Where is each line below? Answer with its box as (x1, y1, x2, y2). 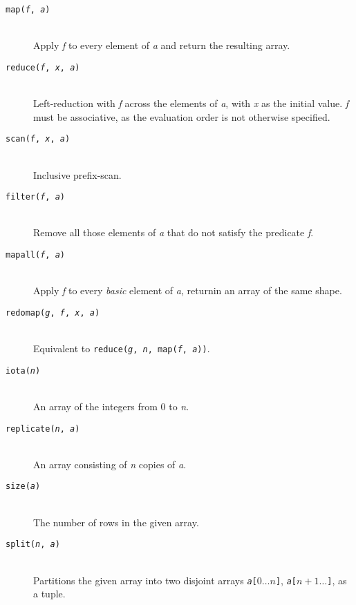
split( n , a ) (6, 539, 60, 550)
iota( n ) (6, 365, 41, 376)
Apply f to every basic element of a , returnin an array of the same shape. (33, 283, 342, 298)
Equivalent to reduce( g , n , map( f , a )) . (33, 341, 210, 356)
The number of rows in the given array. (33, 515, 199, 529)
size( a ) (6, 481, 41, 492)
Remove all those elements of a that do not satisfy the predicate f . (33, 225, 314, 240)
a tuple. (33, 586, 66, 601)
